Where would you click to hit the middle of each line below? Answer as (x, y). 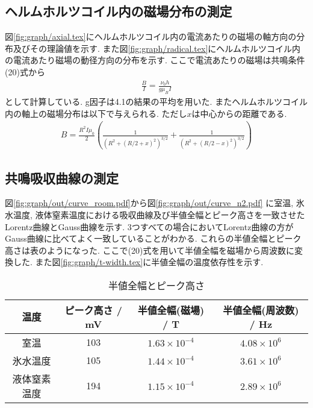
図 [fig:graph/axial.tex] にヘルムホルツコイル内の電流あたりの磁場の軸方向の (151, 36)
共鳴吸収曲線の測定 (62, 177)
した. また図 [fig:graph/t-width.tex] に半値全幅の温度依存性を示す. (138, 262)
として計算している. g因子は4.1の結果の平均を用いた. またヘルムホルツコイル (156, 102)
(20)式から (25, 71)
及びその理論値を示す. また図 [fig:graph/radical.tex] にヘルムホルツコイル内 (157, 48)
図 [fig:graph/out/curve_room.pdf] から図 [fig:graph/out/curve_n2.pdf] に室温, (149, 203)
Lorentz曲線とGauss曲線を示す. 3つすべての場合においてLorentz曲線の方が (149, 226)
